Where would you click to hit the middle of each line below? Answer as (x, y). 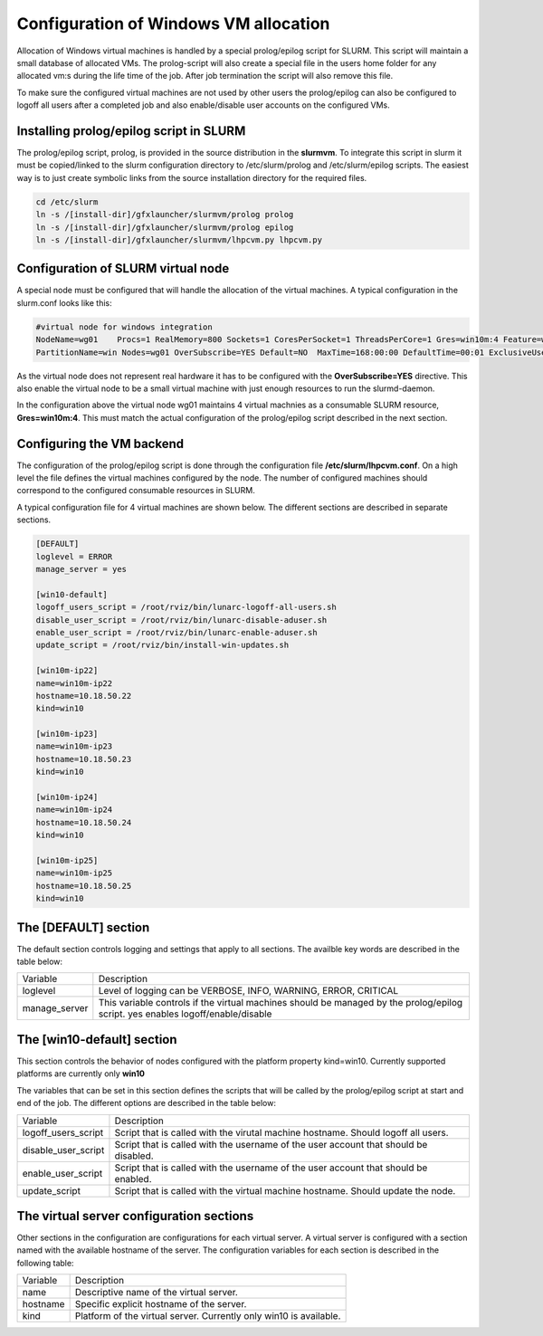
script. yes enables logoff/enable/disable (185, 1014)
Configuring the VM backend (100, 444)
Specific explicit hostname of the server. (161, 1304)
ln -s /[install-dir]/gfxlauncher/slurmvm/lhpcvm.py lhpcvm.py (179, 239)
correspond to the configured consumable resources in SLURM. (136, 491)
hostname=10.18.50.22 (84, 696)
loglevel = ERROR (74, 556)
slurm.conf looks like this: (64, 302)
